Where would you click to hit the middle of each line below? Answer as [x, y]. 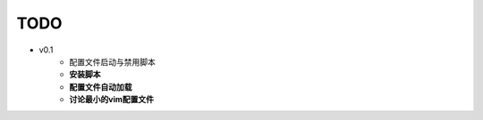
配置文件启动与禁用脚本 [112, 61]
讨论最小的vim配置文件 [111, 100]
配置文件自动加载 [101, 87]
